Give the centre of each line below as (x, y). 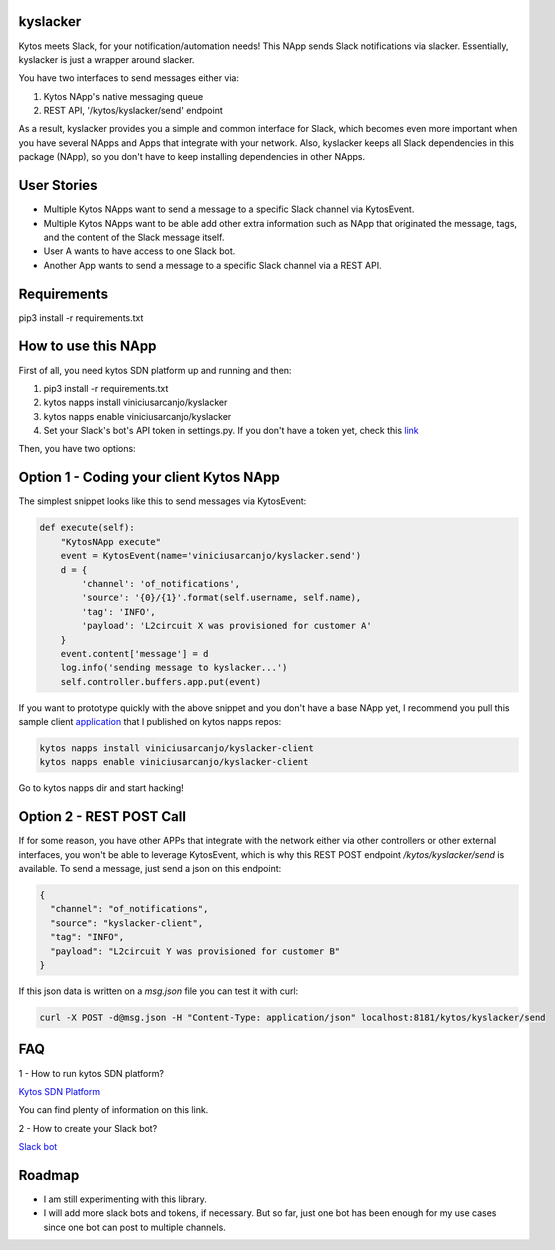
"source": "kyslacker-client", (127, 923)
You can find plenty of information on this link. (113, 1110)
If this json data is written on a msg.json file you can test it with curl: (158, 991)
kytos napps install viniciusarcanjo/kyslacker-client (176, 748)
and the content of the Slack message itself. (134, 237)
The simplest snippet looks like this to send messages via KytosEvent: (162, 501)
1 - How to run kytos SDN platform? (91, 1073)
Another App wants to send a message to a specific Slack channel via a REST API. (212, 265)
